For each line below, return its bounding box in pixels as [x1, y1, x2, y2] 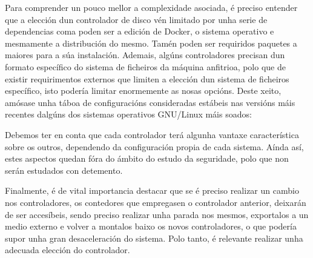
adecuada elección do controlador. [5, 243, 130, 256]
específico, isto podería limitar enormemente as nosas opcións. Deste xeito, [5, 84, 282, 97]
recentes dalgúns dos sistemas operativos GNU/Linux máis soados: [5, 108, 252, 121]
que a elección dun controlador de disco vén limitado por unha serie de [5, 13, 268, 25]
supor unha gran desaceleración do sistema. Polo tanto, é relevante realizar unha [5, 231, 303, 244]
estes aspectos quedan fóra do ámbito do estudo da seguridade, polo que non [5, 152, 289, 165]
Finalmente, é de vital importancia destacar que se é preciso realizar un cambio [5, 184, 299, 197]
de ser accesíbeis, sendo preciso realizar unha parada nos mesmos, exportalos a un [5, 208, 309, 220]
